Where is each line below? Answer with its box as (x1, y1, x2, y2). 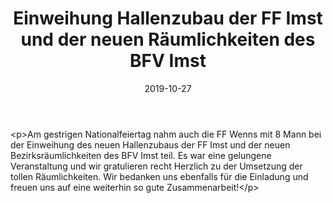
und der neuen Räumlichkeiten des (20, 28, 316, 51)
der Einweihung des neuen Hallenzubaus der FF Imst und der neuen (10, 138, 291, 151)
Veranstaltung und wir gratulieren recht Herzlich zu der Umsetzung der (10, 160, 303, 172)
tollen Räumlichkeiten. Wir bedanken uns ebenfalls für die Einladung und (10, 170, 309, 182)
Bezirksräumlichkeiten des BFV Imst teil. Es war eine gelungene (10, 149, 272, 161)
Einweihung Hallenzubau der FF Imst (13, 7, 323, 30)
